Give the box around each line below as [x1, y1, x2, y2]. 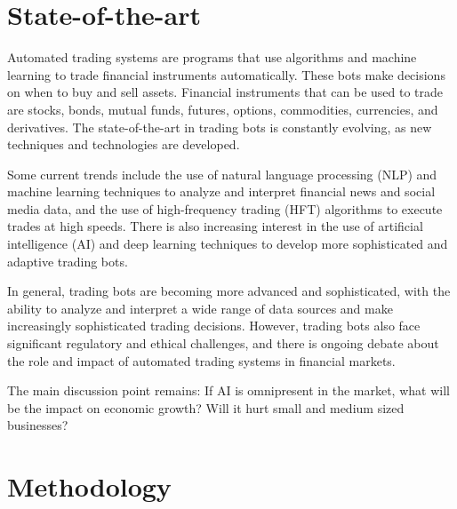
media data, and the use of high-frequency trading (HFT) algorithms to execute [7, 199, 443, 218]
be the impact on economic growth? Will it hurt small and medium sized [7, 398, 405, 417]
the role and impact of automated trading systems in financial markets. [7, 351, 396, 370]
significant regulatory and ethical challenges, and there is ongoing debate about [7, 334, 439, 353]
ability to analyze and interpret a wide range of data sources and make [7, 298, 393, 317]
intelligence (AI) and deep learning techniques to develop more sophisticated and [7, 235, 448, 253]
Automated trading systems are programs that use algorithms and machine [7, 48, 417, 67]
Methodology [7, 468, 172, 505]
